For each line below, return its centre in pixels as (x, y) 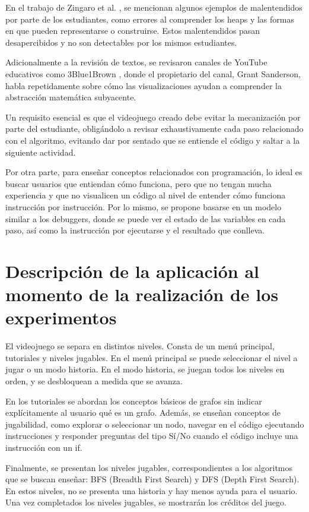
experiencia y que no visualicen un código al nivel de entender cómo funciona (146, 195)
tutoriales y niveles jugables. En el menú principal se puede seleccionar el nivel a (152, 357)
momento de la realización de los (142, 294)
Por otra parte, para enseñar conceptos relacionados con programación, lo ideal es (154, 172)
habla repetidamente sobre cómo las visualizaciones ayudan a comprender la (144, 85)
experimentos (61, 317)
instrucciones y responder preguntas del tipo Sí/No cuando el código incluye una (152, 436)
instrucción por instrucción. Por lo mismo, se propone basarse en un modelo (144, 206)
